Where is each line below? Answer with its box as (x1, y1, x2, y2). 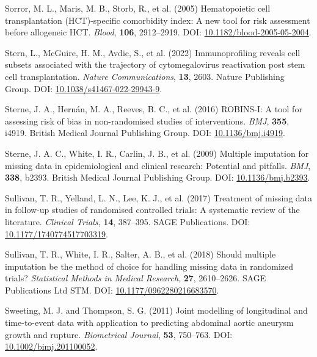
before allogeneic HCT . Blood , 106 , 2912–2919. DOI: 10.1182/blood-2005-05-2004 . (5, 26, 312, 38)
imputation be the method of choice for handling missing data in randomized (5, 259, 293, 272)
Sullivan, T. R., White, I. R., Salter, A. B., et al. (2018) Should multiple (5, 248, 276, 261)
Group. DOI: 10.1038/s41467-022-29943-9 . (5, 82, 162, 95)
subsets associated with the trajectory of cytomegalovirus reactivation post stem (5, 58, 305, 71)
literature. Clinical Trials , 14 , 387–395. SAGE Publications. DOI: (5, 215, 250, 228)
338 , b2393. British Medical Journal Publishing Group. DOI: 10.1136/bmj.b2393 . (5, 171, 310, 184)
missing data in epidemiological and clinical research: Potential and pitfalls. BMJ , (5, 159, 311, 171)
